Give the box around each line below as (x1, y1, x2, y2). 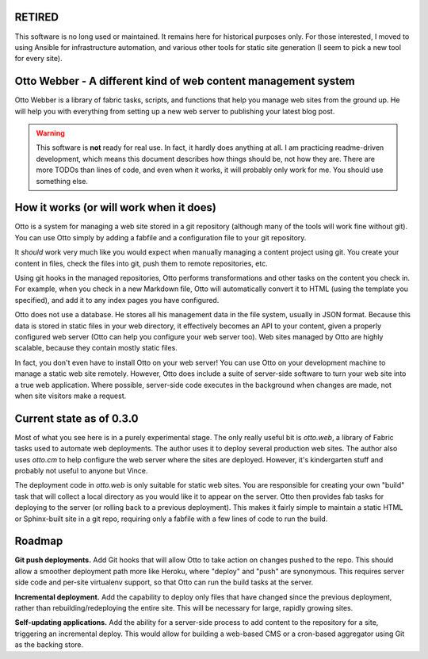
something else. (36, 176, 89, 186)
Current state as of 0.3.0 (14, 412, 139, 425)
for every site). (14, 54, 63, 63)
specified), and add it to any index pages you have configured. (14, 295, 220, 305)
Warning (36, 128, 65, 138)
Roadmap (14, 534, 63, 548)
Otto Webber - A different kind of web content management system (14, 75, 356, 88)
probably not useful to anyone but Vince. (14, 466, 148, 475)
